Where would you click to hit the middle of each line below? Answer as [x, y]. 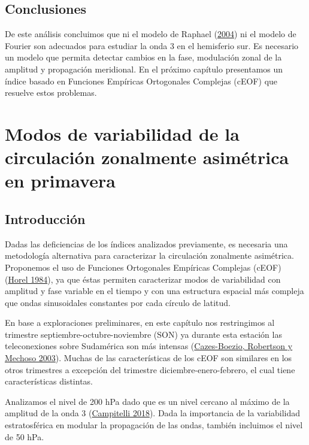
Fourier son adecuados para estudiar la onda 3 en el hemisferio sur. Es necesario [152, 45]
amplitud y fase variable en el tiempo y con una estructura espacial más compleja [154, 291]
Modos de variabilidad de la [122, 133]
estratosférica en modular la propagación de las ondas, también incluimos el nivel [154, 425]
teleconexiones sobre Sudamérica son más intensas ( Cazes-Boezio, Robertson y [149, 346]
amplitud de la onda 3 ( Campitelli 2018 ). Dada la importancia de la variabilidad [153, 413]
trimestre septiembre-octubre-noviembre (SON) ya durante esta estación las [143, 334]
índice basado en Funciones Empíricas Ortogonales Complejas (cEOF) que [141, 81]
